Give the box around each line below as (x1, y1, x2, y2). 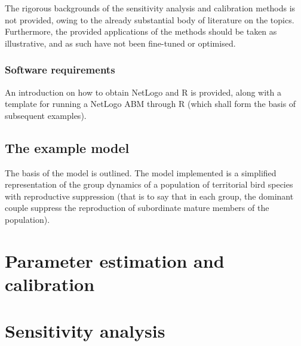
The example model (5, 138, 130, 157)
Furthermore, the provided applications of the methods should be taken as (5, 25, 277, 38)
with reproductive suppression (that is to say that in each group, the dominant (5, 189, 294, 202)
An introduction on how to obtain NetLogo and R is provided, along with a (5, 85, 281, 98)
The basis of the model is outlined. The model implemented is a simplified (5, 166, 277, 179)
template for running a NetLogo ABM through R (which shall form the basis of (5, 97, 296, 110)
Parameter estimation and (5, 248, 225, 272)
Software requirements (5, 62, 115, 77)
